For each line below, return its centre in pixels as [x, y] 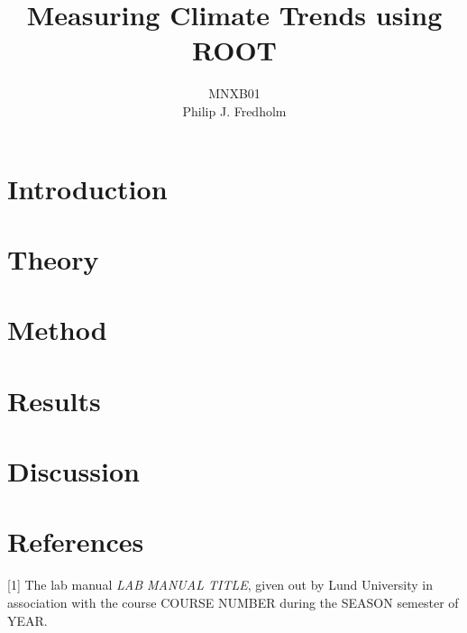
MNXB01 [234, 93]
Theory [53, 258]
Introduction [87, 188]
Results [54, 400]
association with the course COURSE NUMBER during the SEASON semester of [233, 602]
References [76, 541]
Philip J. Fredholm [234, 110]
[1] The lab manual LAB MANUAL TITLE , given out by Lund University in [220, 585]
